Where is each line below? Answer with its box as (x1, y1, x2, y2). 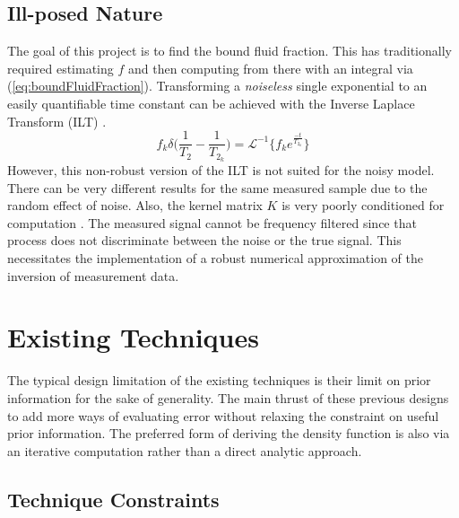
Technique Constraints (7, 485, 220, 513)
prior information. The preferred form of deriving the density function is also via (7, 424, 450, 443)
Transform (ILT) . (7, 111, 107, 130)
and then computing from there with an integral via (127, 58, 413, 77)
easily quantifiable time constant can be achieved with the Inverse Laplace (7, 93, 415, 112)
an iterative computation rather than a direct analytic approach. (7, 441, 362, 460)
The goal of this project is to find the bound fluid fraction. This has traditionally (7, 41, 452, 60)
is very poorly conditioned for (281, 196, 445, 215)
